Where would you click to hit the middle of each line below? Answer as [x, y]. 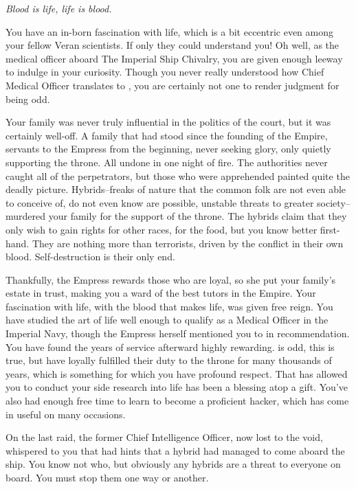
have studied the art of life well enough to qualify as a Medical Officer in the [167, 320]
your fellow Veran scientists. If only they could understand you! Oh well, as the [173, 45]
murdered [26, 216]
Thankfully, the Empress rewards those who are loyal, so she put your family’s [171, 279]
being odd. [28, 99]
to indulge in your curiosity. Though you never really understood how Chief [165, 72]
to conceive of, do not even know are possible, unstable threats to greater [160, 202]
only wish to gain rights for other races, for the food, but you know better [162, 229]
